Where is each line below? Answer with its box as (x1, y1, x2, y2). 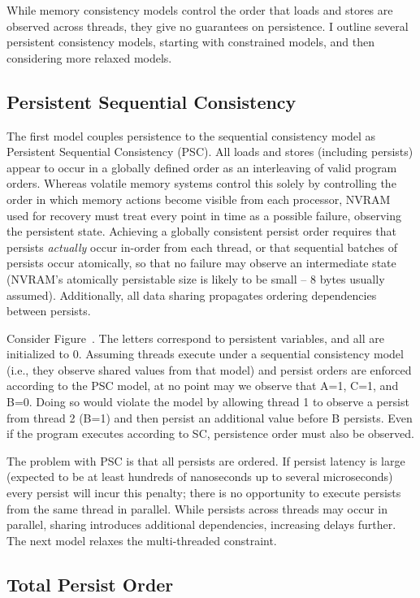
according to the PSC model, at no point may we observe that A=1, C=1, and (6, 377, 399, 394)
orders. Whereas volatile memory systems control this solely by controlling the (6, 175, 396, 192)
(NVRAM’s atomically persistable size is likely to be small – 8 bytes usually (6, 270, 385, 287)
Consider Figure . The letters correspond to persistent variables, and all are (6, 329, 384, 346)
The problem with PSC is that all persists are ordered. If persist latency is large (6, 452, 405, 469)
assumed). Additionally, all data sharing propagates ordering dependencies (6, 286, 377, 303)
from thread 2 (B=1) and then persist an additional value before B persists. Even (6, 409, 413, 426)
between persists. (6, 302, 91, 319)
